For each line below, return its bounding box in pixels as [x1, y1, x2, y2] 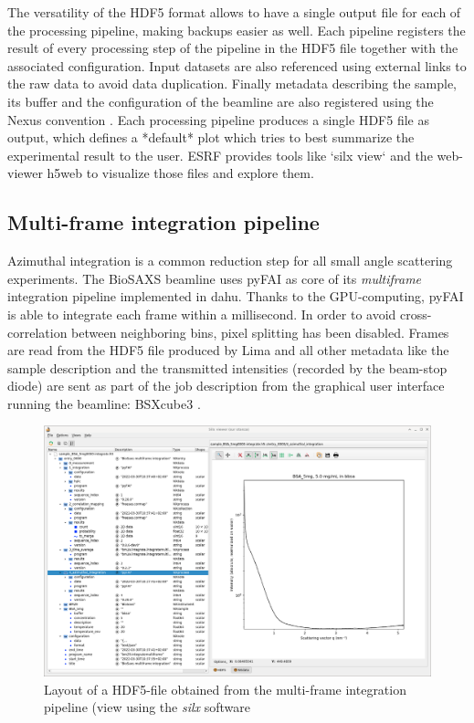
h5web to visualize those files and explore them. [47, 163, 314, 183]
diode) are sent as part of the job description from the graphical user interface [7, 376, 445, 395]
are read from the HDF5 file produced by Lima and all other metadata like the [7, 341, 449, 360]
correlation [7, 322, 68, 341]
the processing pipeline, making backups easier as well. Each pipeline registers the [7, 20, 466, 39]
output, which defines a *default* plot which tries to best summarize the [7, 128, 415, 147]
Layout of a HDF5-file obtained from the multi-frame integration [44, 679, 406, 698]
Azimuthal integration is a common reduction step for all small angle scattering [7, 251, 453, 270]
